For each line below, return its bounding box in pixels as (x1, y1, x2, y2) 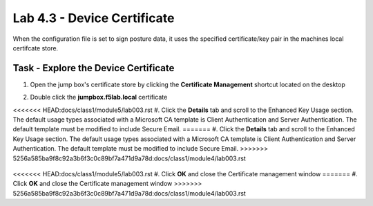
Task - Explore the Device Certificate (12, 62, 175, 74)
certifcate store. (12, 44, 59, 52)
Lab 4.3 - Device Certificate (12, 10, 175, 26)
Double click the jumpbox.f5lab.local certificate (30, 93, 168, 102)
